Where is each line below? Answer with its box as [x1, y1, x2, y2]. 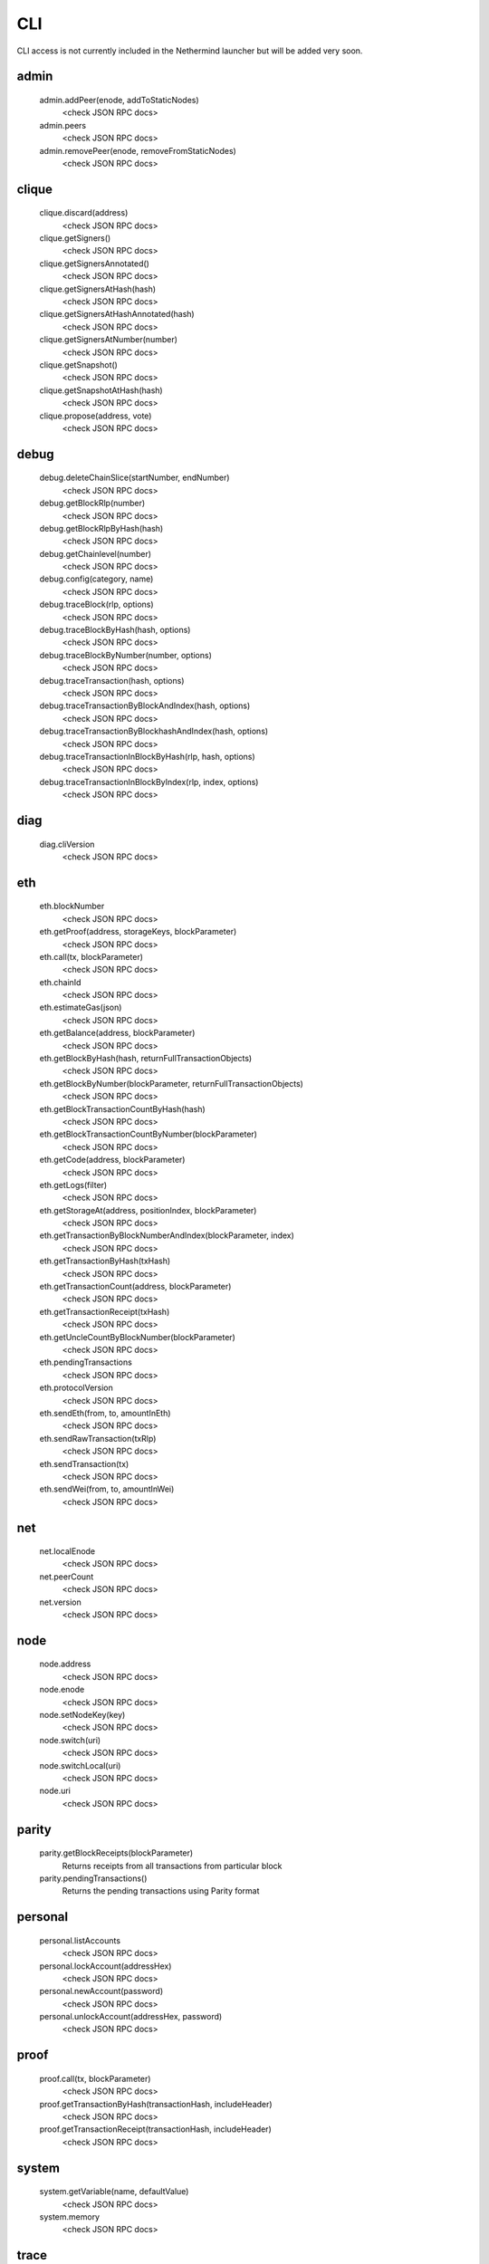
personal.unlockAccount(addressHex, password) [39, 2011, 223, 2022]
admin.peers [39, 120, 86, 130]
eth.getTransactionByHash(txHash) [39, 1255, 171, 1267]
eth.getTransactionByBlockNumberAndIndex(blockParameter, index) [39, 1230, 294, 1241]
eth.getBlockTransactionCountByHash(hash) [39, 1103, 206, 1114]
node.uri [39, 1785, 72, 1797]
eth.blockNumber [39, 901, 105, 912]
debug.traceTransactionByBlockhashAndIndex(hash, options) [39, 725, 269, 737]
